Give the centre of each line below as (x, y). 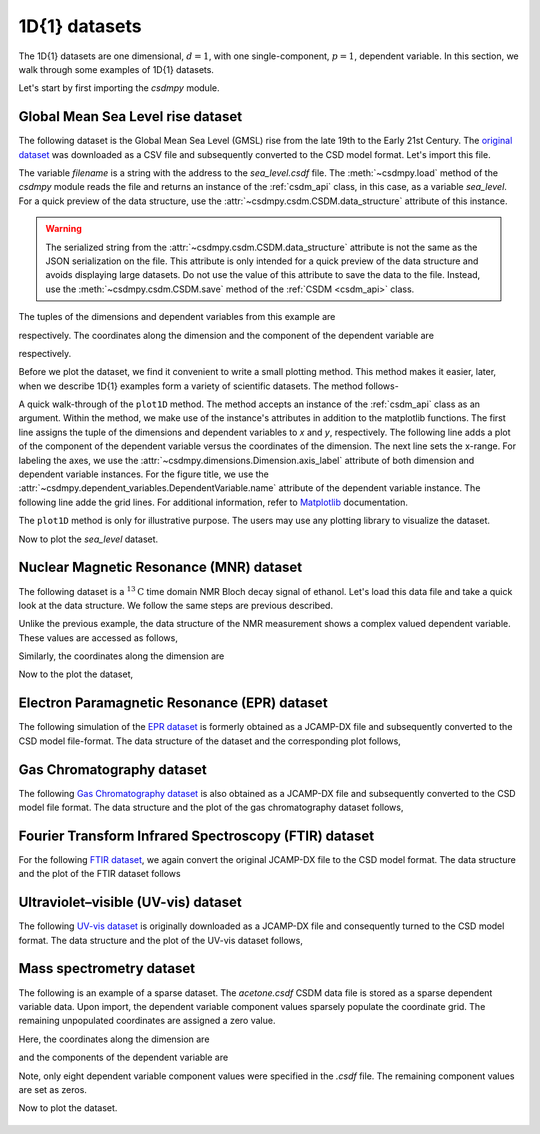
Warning (63, 229)
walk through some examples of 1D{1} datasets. (116, 69)
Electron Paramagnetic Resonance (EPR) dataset (173, 703)
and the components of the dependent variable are (123, 1057)
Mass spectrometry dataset (106, 968)
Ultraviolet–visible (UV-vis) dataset (130, 902)
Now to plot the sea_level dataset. (88, 539)
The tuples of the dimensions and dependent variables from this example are (177, 317)
